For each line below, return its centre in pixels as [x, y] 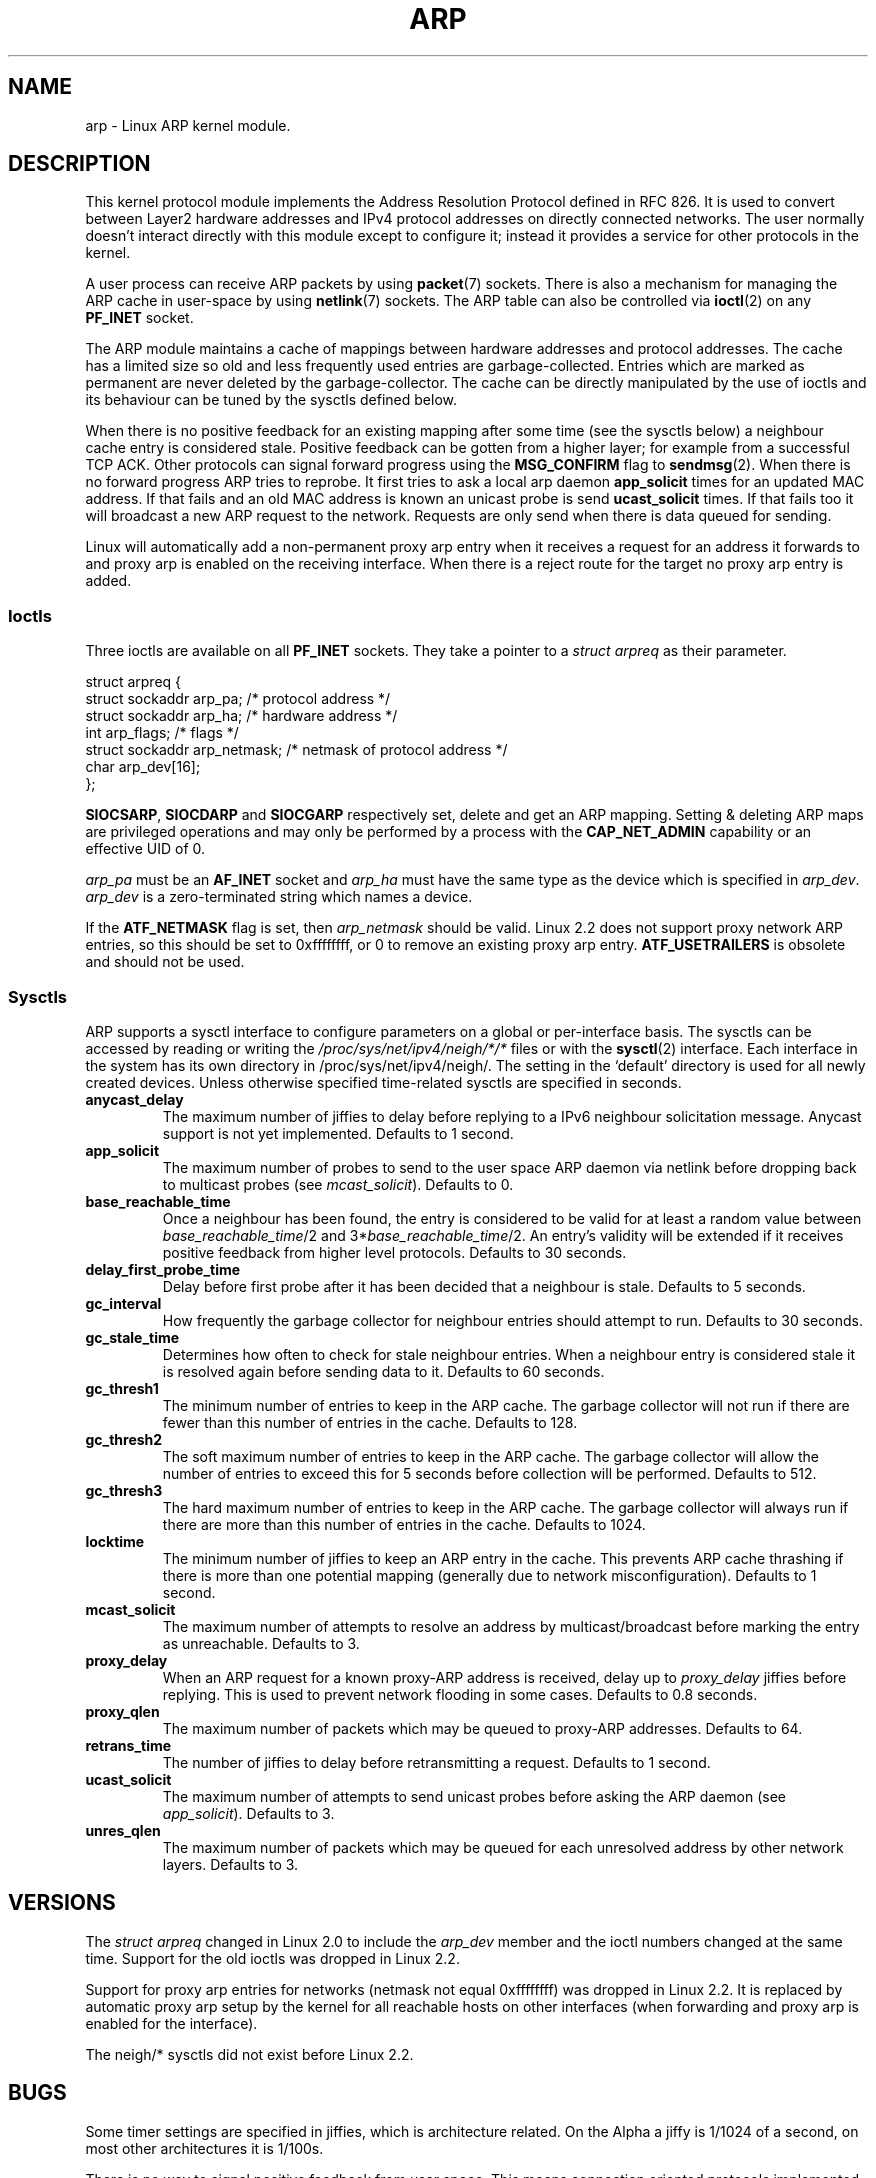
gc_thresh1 [122, 1388]
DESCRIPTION [79, 164]
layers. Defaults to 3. [230, 1864]
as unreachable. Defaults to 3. [261, 1643]
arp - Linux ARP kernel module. [188, 125]
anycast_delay [134, 1099]
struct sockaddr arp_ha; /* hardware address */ [241, 716]
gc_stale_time [132, 1337]
